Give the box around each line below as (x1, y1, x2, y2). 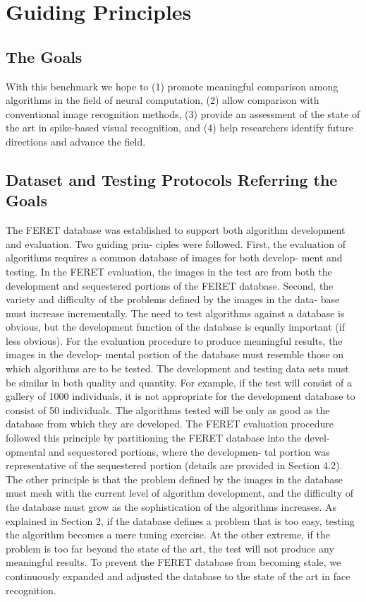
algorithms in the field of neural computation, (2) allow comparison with (6, 93, 319, 107)
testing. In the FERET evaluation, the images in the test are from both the (6, 264, 332, 278)
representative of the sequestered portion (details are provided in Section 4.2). (6, 458, 343, 473)
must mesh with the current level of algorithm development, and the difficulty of (6, 485, 353, 500)
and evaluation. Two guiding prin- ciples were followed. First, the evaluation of (6, 236, 346, 251)
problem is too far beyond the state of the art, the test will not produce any (6, 541, 334, 555)
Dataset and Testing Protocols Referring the (6, 168, 338, 190)
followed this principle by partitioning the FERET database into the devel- (6, 430, 330, 445)
